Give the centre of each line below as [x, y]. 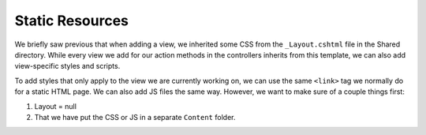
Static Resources [72, 21]
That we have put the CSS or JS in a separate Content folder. [135, 117]
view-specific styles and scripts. [67, 66]
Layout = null [55, 106]
